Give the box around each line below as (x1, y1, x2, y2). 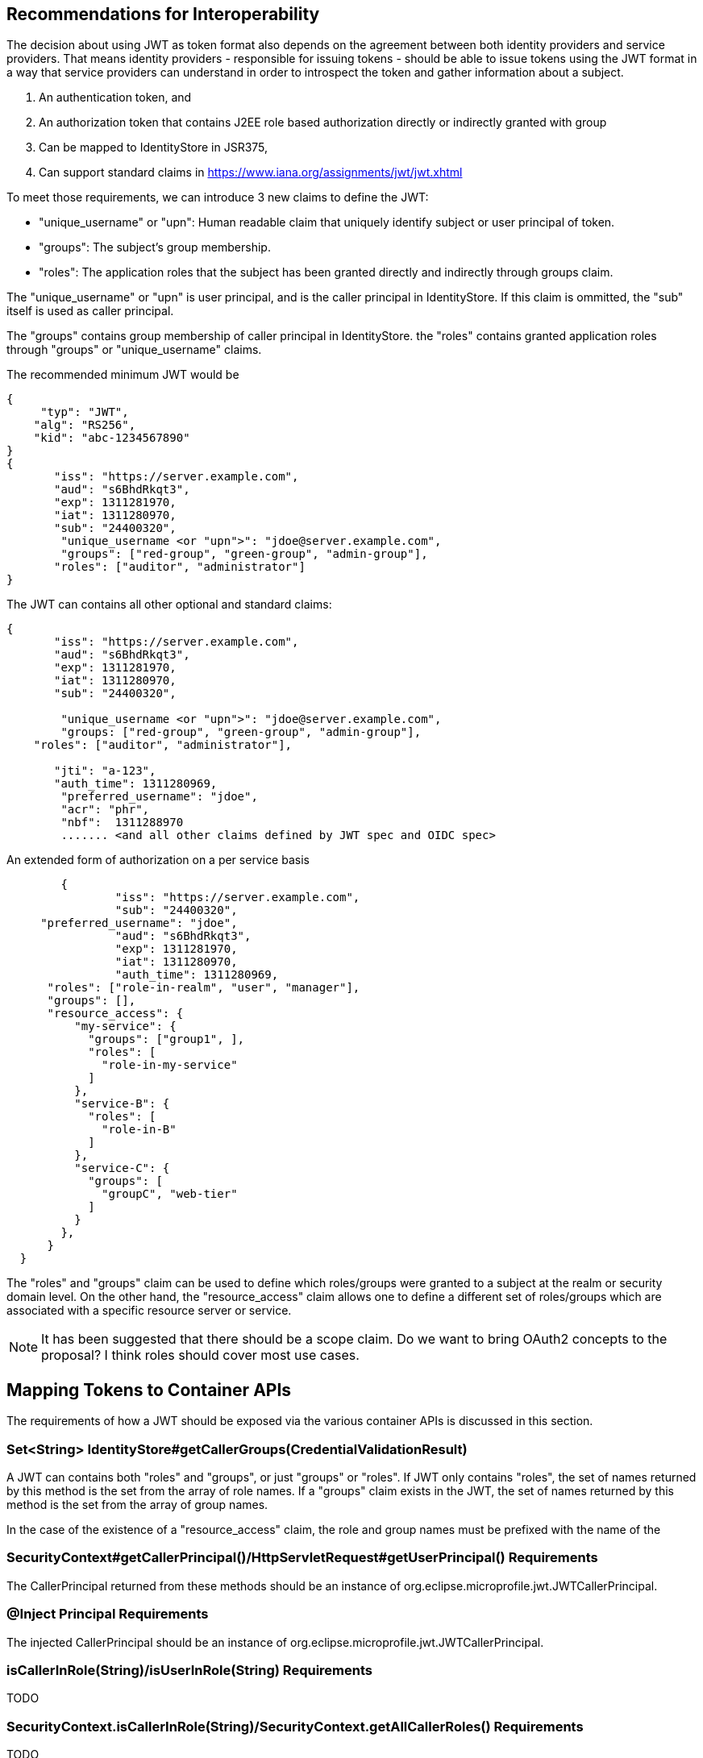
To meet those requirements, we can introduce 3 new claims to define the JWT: (6, 190, 429, 205)
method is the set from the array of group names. (6, 1498, 268, 1512)
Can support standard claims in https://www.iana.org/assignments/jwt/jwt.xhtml (39, 165, 463, 180)
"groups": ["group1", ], (88, 1033, 245, 1046)
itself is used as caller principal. (6, 304, 174, 318)
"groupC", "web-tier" (102, 1187, 238, 1201)
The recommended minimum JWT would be (6, 368, 239, 382)
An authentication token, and (39, 90, 192, 105)
